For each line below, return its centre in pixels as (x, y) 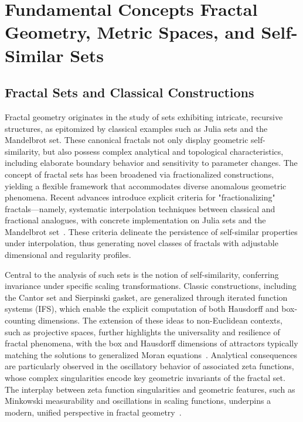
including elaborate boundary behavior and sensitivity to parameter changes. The (151, 163)
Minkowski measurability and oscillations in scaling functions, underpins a (138, 401)
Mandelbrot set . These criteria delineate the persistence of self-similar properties (151, 231)
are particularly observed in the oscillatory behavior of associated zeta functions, (149, 366)
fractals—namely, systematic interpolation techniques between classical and (140, 208)
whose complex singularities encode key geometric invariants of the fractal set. (145, 378)
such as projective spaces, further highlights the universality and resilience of (142, 331)
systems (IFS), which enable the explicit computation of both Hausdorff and (142, 309)
